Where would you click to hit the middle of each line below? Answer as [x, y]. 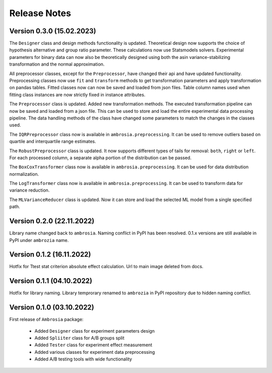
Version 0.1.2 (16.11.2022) [50, 255]
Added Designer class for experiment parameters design [95, 331]
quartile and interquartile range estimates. [53, 142]
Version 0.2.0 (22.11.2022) [52, 221]
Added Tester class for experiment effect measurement [93, 345]
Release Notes [40, 13]
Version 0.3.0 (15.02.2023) [53, 31]
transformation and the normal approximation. [57, 64]
